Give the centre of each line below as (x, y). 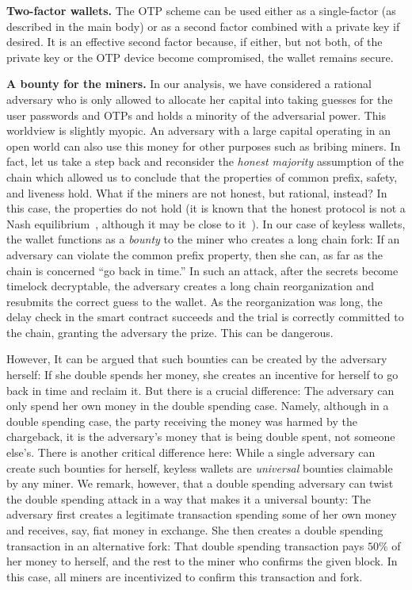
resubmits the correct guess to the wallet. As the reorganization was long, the (195, 301)
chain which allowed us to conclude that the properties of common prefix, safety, (202, 176)
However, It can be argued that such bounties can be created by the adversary (197, 359)
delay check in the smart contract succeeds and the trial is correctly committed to (205, 317)
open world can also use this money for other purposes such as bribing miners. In (204, 146)
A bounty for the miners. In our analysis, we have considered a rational (189, 84)
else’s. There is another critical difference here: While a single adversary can (191, 452)
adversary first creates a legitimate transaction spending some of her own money (202, 514)
